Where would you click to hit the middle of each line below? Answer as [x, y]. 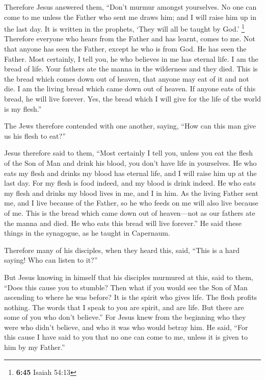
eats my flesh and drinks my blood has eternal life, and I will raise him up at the [130, 173]
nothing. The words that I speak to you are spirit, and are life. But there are [124, 307]
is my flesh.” [23, 108]
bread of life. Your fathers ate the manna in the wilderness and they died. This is [131, 69]
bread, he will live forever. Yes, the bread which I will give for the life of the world [132, 98]
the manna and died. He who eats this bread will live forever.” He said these [123, 223]
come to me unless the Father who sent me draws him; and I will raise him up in [130, 17]
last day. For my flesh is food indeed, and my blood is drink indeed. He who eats [130, 183]
